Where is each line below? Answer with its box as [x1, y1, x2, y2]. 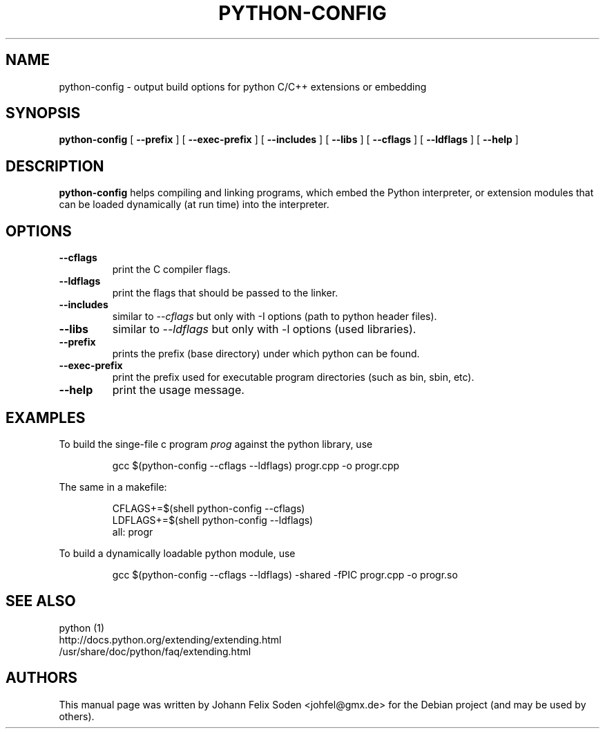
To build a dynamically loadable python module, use [59, 547, 296, 559]
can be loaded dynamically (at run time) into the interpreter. [59, 198, 329, 211]
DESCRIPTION [6, 157, 104, 175]
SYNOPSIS [6, 104, 81, 122]
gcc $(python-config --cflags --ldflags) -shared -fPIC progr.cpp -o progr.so [112, 568, 458, 581]
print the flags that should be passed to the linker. [112, 287, 338, 299]
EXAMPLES [6, 408, 86, 426]
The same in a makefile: [59, 480, 167, 493]
